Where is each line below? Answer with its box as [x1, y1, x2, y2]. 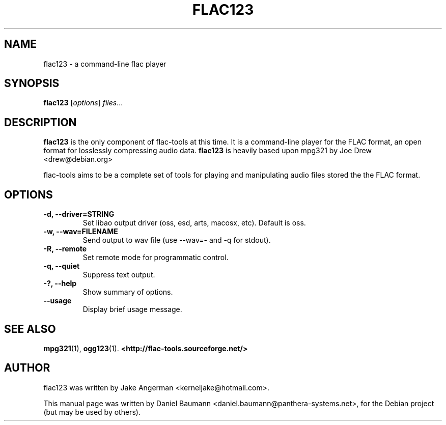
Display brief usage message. [82, 305, 182, 314]
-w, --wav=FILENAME [43, 227, 118, 236]
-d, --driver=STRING [43, 210, 115, 219]
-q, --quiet [43, 262, 80, 271]
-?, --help [43, 279, 77, 288]
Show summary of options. [82, 288, 173, 297]
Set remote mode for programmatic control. [82, 253, 229, 262]
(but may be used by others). [43, 407, 141, 416]
